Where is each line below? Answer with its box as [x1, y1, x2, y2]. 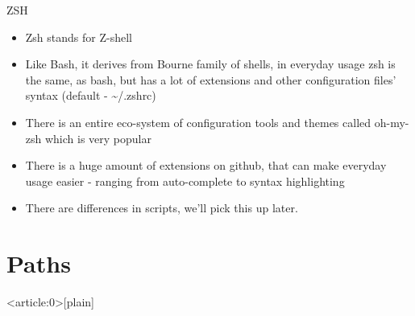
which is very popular [44, 129, 151, 146]
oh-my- [374, 113, 409, 130]
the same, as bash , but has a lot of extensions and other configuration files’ [25, 71, 396, 88]
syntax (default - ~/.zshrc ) [25, 87, 156, 104]
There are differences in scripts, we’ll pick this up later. [25, 199, 298, 216]
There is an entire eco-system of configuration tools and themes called [25, 113, 371, 130]
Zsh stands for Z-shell [25, 28, 132, 45]
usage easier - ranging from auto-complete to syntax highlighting [25, 172, 345, 189]
